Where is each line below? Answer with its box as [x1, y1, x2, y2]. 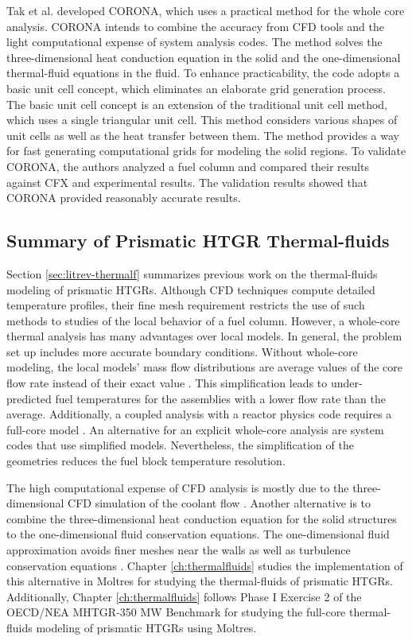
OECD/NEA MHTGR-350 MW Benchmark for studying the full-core [6, 604, 346, 620]
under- [330, 375, 363, 391]
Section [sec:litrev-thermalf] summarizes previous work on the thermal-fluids [6, 265, 378, 282]
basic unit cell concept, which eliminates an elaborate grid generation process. [6, 80, 386, 96]
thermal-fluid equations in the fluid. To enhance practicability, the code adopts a [6, 64, 400, 81]
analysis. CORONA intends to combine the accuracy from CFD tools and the [6, 17, 385, 34]
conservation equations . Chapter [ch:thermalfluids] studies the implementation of [6, 557, 403, 573]
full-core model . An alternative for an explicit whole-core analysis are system [6, 421, 384, 437]
